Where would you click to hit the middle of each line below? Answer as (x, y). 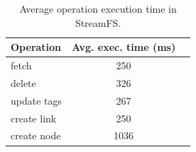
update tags (37, 100)
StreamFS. (98, 22)
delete (23, 82)
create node (36, 135)
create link (34, 118)
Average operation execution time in (98, 8)
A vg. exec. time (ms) (124, 47)
